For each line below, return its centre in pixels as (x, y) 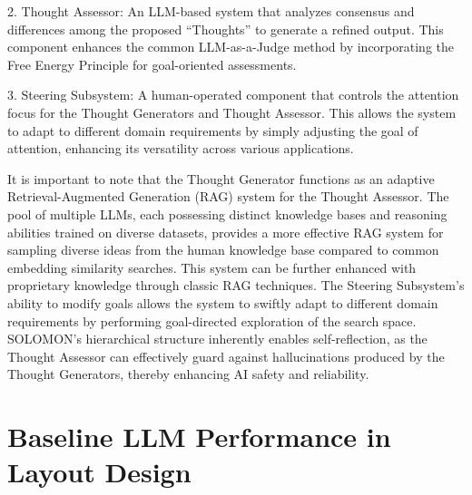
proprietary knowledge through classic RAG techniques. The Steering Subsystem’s (236, 285)
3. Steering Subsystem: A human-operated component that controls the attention (233, 95)
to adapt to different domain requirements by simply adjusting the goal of (213, 130)
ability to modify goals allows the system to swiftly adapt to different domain (223, 302)
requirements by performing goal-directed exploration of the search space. (212, 320)
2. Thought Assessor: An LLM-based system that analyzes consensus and (211, 11)
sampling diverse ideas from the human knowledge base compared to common (223, 250)
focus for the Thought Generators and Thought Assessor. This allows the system (232, 112)
